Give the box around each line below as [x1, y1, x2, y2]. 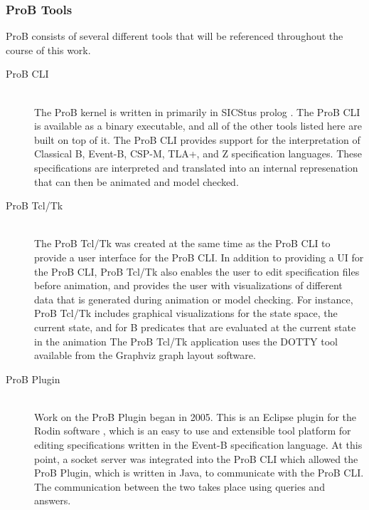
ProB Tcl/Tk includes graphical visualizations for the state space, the [34, 306, 338, 321]
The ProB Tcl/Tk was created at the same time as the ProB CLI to [34, 236, 331, 251]
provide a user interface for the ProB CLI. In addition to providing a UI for [34, 249, 364, 264]
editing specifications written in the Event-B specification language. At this [34, 437, 363, 452]
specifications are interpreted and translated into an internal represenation [34, 160, 358, 175]
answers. [34, 493, 71, 508]
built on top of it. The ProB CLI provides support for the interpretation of [34, 132, 360, 147]
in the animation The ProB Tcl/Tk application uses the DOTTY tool [34, 333, 338, 348]
